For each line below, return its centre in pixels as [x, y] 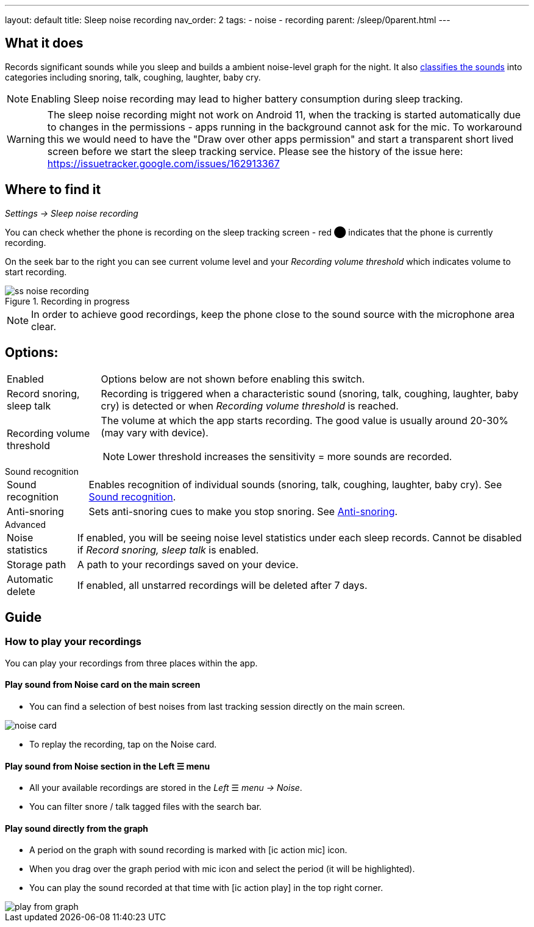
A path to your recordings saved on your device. [188, 564]
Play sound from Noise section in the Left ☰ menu [108, 766]
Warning [26, 139]
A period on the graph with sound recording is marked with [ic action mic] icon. [188, 850]
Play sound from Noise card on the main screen [103, 685]
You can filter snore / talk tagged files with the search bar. [146, 807]
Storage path [37, 564]
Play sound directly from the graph [77, 828]
